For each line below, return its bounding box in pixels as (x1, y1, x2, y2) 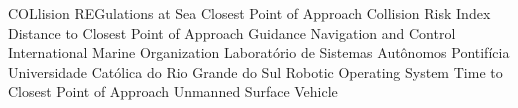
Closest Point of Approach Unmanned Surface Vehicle (8, 81, 338, 102)
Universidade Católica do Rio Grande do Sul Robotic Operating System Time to (8, 61, 503, 82)
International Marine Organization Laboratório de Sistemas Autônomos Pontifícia (8, 42, 510, 63)
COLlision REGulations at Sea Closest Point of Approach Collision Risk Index (8, 3, 491, 23)
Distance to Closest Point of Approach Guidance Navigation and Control (8, 22, 456, 43)
